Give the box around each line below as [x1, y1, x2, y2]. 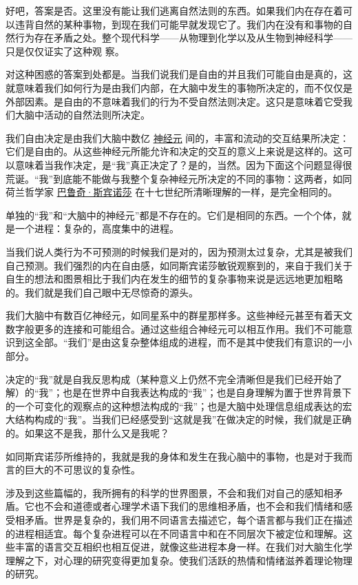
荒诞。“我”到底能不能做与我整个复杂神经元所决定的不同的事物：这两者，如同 [6, 171, 352, 185]
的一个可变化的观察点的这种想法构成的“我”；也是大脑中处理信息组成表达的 [6, 398, 343, 413]
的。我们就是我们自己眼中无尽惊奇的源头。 [6, 285, 198, 299]
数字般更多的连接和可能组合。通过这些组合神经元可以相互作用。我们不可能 [6, 321, 343, 336]
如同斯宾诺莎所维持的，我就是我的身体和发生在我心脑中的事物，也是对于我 [6, 449, 343, 463]
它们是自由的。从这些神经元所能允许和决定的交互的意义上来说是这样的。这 [6, 144, 343, 158]
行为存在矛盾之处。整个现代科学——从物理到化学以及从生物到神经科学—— [14, 30, 352, 45]
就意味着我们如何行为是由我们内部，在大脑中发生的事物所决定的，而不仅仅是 [6, 80, 352, 94]
